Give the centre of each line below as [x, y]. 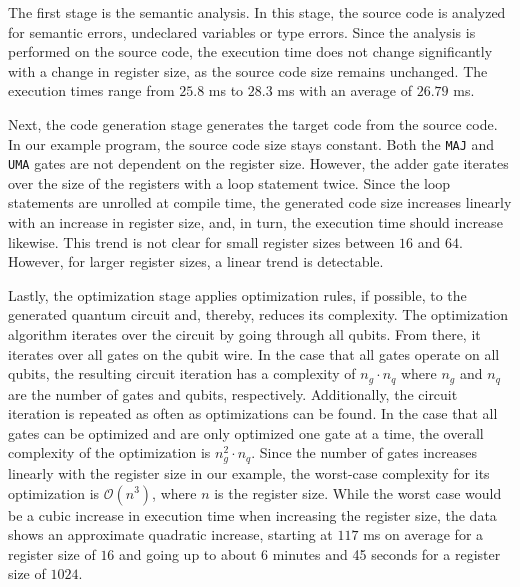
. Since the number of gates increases [364, 452]
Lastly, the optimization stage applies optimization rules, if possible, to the [237, 294]
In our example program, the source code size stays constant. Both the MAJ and [251, 143]
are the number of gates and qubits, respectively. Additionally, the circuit [233, 393]
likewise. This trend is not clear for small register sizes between [201, 241]
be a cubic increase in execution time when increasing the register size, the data [252, 514]
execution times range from [91, 90]
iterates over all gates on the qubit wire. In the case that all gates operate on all [254, 353]
